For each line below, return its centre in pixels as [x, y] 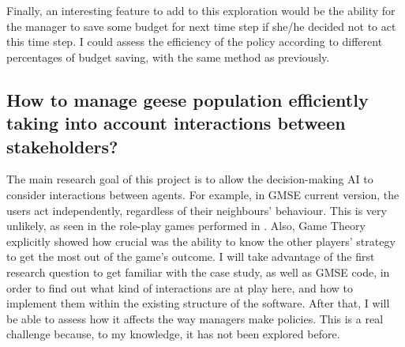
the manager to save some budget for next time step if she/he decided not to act [201, 26]
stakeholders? [62, 146]
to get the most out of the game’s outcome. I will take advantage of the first [191, 256]
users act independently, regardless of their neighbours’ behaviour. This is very [197, 210]
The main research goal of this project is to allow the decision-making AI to [190, 179]
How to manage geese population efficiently [187, 99]
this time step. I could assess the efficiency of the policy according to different [195, 41]
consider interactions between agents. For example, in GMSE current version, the [203, 194]
